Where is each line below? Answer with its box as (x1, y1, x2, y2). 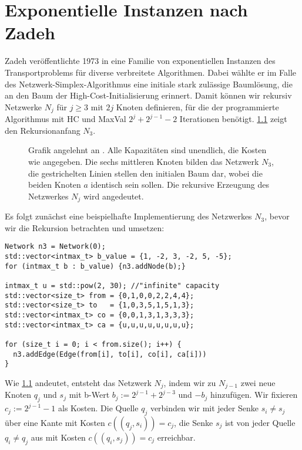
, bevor (264, 210, 290, 222)
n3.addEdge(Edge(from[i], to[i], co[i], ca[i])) (13, 350, 207, 358)
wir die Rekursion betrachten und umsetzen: (5, 221, 165, 234)
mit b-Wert (69, 388, 110, 401)
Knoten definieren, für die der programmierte (116, 100, 279, 113)
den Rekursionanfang (5, 124, 80, 136)
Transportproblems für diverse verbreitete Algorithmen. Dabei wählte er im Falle (5, 66, 297, 78)
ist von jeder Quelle (224, 416, 296, 428)
